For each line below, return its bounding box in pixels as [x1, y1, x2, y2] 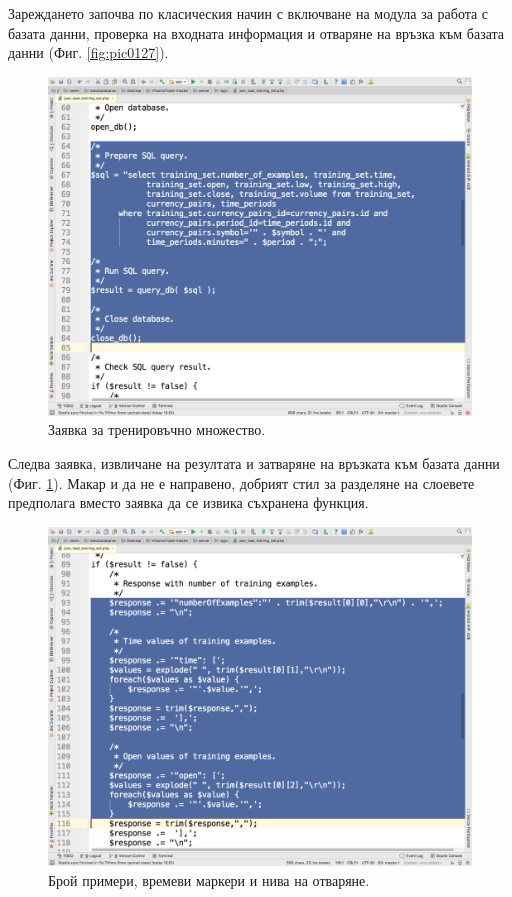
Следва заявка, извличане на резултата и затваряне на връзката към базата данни [8, 453, 500, 474]
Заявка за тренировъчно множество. [48, 419, 266, 440]
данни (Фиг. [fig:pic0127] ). [8, 42, 169, 63]
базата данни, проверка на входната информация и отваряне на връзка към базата [8, 22, 505, 43]
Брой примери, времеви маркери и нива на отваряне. [48, 869, 370, 890]
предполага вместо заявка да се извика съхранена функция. [8, 492, 369, 513]
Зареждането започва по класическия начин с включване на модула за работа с [8, 3, 489, 23]
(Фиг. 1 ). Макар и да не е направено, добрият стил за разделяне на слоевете [8, 472, 475, 493]
